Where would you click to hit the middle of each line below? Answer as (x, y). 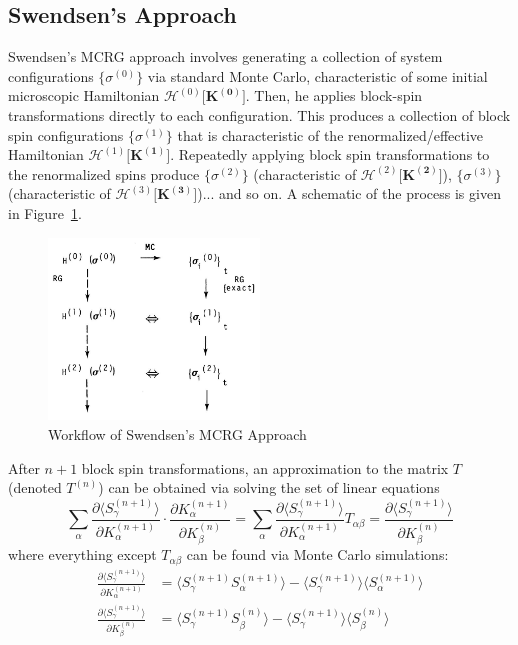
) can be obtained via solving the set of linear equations (269, 487)
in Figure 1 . (45, 212)
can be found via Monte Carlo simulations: (317, 554)
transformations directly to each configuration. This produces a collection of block (259, 114)
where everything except (82, 554)
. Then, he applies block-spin (334, 95)
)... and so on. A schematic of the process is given (349, 193)
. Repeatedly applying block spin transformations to (330, 154)
